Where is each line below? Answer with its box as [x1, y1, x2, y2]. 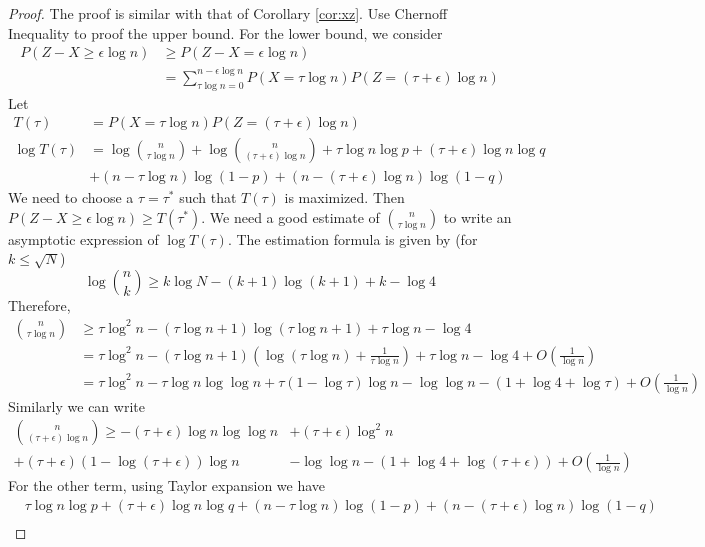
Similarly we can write [8, 395, 145, 416]
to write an [443, 206, 512, 227]
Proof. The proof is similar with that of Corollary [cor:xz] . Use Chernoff [8, 3, 448, 23]
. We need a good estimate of [201, 206, 380, 227]
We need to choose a [8, 187, 134, 208]
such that [179, 187, 237, 208]
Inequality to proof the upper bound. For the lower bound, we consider [8, 22, 443, 43]
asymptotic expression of [8, 228, 159, 249]
